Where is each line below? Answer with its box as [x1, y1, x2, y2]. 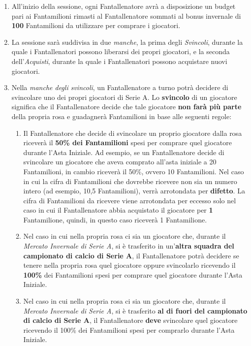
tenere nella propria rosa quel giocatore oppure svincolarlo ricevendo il [23, 260, 236, 270]
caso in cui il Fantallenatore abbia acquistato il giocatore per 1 [23, 205, 213, 215]
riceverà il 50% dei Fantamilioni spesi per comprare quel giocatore [23, 137, 232, 148]
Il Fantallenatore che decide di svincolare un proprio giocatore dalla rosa [23, 127, 242, 138]
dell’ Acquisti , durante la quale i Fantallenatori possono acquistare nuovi [11, 56, 227, 66]
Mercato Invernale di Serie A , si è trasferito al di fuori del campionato [23, 305, 248, 315]
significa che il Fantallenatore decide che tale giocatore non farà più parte [11, 101, 242, 112]
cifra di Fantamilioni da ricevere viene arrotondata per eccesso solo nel [23, 195, 236, 205]
